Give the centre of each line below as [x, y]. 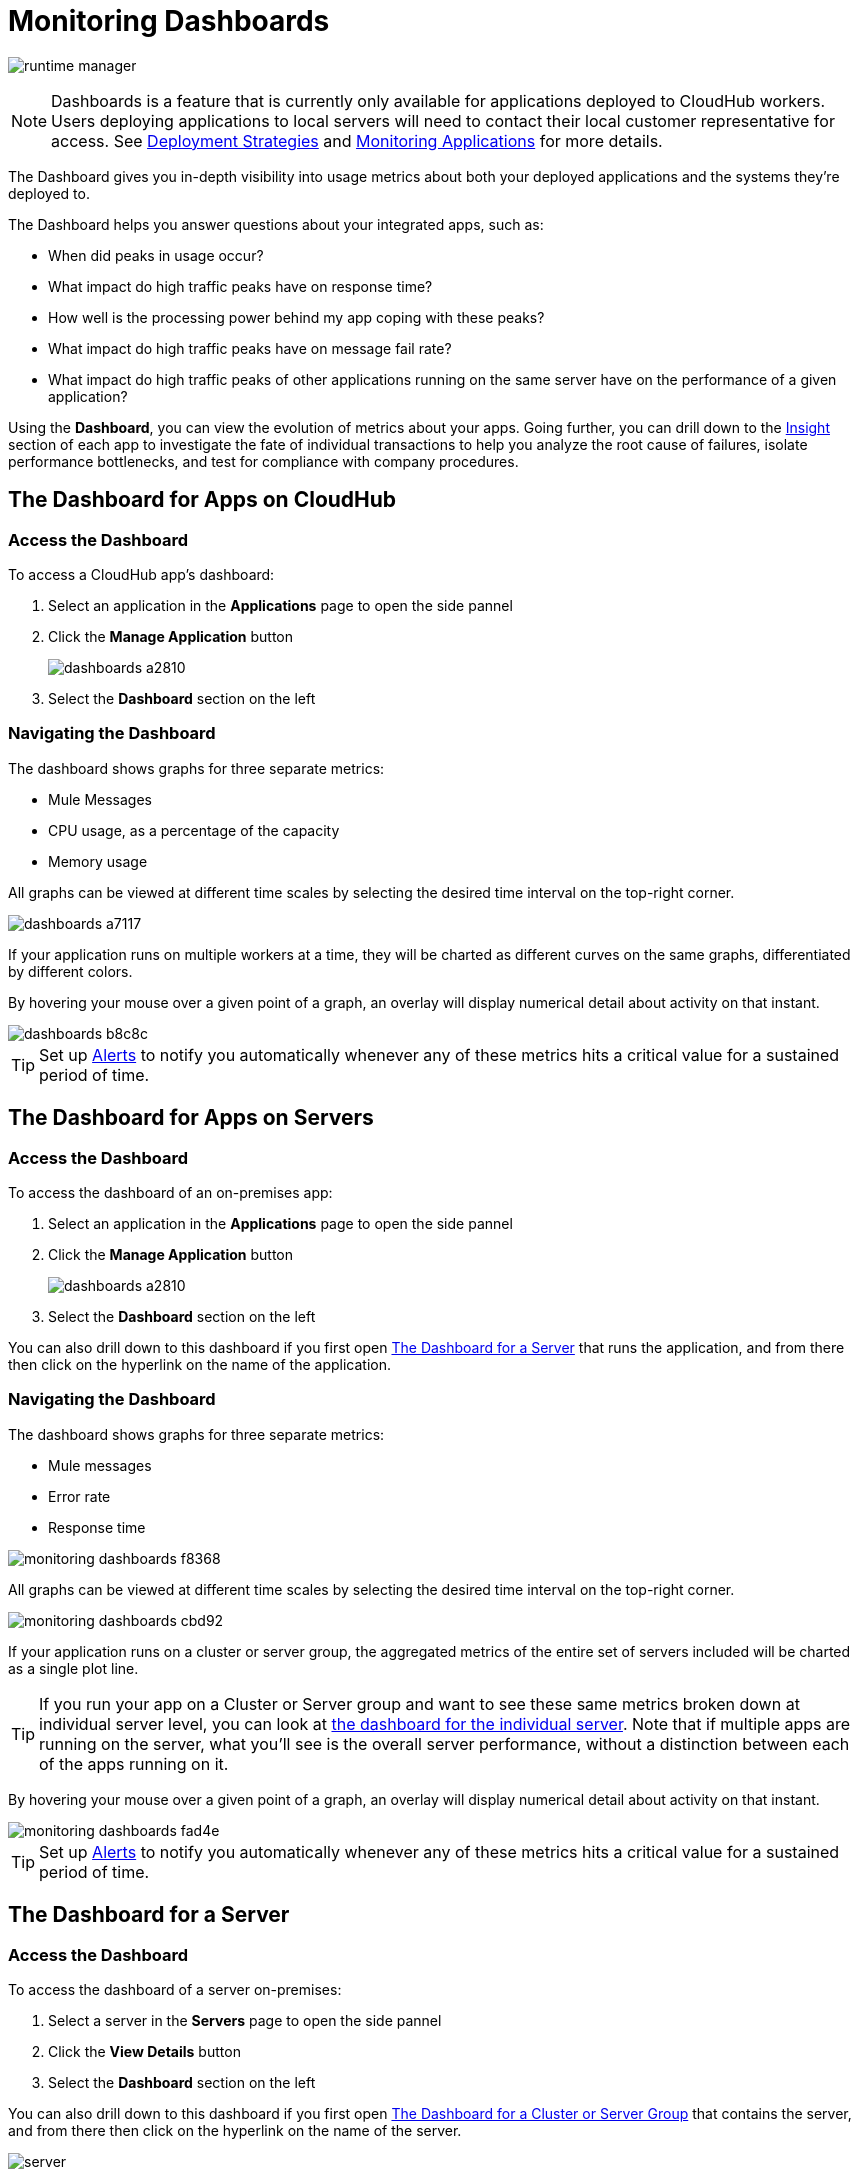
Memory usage [98, 861]
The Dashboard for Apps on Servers [191, 1118]
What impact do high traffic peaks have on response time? [240, 286]
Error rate [79, 1496]
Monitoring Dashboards [169, 21]
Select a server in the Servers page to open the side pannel [245, 2020]
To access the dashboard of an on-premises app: [170, 1192]
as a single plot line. [73, 1668]
